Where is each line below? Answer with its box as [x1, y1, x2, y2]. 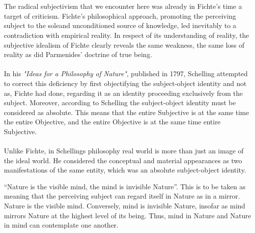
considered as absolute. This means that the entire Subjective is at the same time [4, 107, 249, 117]
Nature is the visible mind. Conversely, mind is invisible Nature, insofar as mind [4, 201, 246, 211]
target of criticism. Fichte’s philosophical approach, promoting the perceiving [4, 10, 236, 21]
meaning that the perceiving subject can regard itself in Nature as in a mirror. [4, 191, 240, 201]
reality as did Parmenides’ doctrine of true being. [4, 49, 152, 59]
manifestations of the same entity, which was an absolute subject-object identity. [4, 165, 246, 175]
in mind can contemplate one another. [4, 220, 118, 230]
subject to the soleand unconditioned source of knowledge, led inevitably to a [4, 20, 236, 30]
